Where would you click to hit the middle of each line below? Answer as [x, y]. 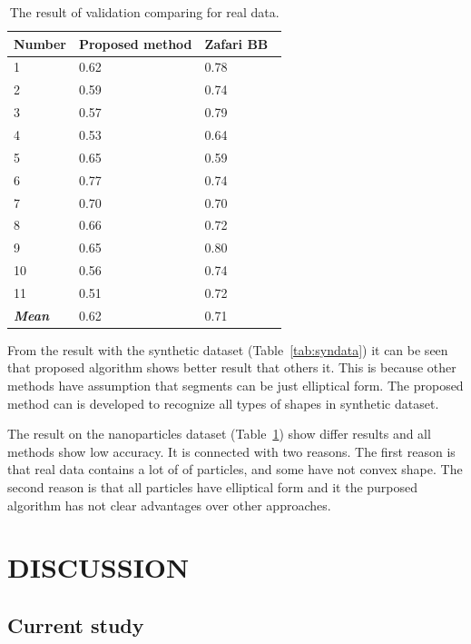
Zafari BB [236, 43]
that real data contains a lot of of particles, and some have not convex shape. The [235, 469]
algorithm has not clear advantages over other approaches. [169, 505]
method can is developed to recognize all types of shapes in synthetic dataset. [223, 403]
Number [40, 43]
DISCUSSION [98, 567]
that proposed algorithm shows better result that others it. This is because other [232, 367]
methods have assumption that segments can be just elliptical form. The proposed [235, 385]
